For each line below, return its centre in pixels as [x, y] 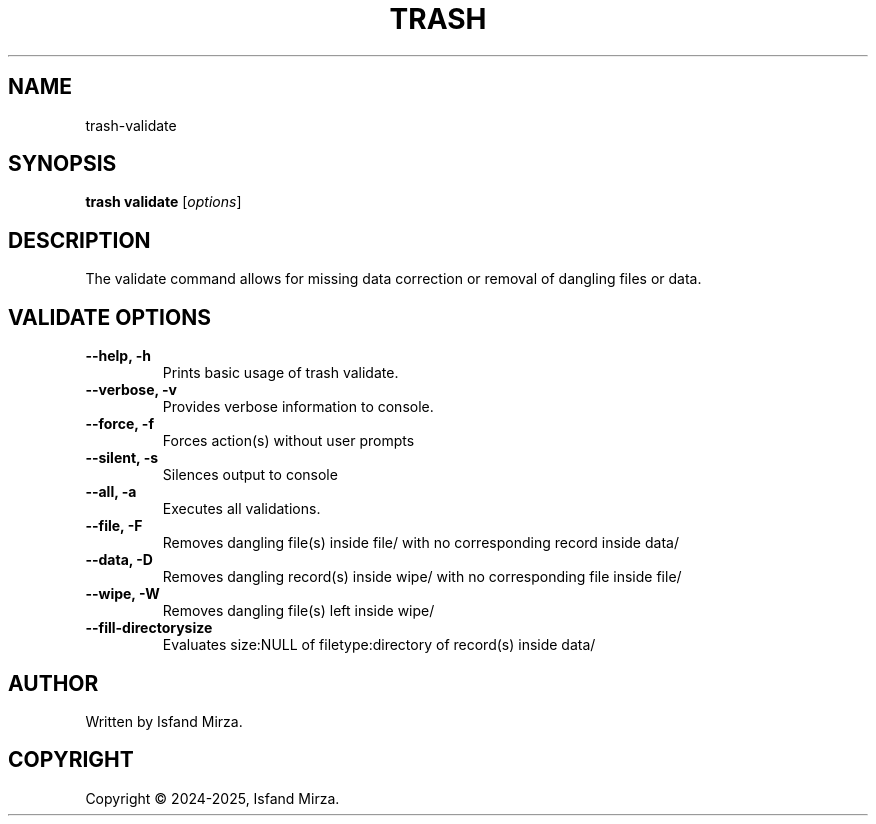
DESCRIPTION [79, 240]
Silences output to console [250, 475]
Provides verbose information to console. [298, 407]
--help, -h [118, 356]
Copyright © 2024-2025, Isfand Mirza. [212, 798]
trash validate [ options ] [163, 202]
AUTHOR [53, 683]
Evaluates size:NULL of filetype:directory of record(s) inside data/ [379, 645]
